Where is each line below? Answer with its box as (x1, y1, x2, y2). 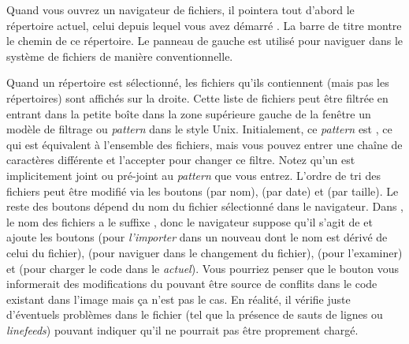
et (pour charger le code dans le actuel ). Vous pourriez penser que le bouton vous (6, 260, 399, 276)
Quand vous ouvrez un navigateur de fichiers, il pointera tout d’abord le (6, 2, 355, 17)
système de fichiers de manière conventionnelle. (6, 47, 233, 64)
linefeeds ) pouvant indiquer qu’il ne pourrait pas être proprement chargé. (6, 321, 359, 338)
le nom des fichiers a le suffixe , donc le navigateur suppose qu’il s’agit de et (6, 213, 373, 230)
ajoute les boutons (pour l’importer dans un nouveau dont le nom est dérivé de (6, 229, 388, 245)
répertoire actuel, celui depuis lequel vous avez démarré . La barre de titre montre (6, 17, 402, 33)
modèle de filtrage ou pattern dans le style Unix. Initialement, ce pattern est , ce (6, 121, 392, 137)
